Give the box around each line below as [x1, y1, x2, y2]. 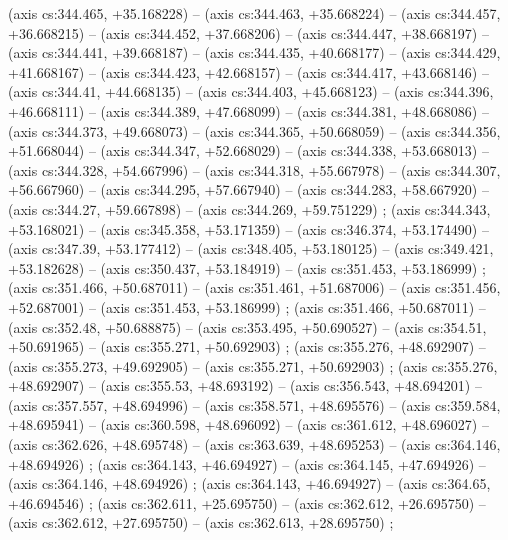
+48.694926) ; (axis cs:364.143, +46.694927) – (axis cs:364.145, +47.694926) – [8, 453, 486, 474]
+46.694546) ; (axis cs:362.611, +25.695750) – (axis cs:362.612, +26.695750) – [8, 492, 486, 513]
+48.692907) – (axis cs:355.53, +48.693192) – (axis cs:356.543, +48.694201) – [8, 375, 482, 396]
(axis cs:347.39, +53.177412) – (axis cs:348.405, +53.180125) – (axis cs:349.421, [8, 238, 494, 259]
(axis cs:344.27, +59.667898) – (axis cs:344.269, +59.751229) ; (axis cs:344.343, [8, 198, 491, 219]
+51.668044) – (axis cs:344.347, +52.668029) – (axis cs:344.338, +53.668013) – [8, 140, 489, 161]
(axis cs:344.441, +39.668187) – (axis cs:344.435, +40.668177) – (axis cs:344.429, [8, 42, 501, 63]
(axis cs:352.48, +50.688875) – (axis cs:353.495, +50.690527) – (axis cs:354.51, [8, 316, 487, 337]
